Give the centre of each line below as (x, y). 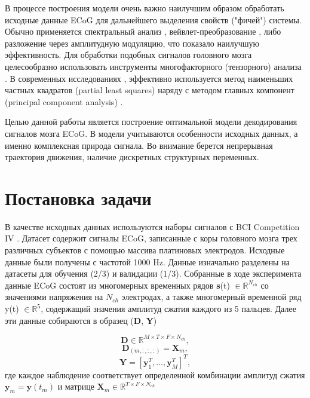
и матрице (76, 386)
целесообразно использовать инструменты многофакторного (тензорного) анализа (153, 66)
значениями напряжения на (54, 297)
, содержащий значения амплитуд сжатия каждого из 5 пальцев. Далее (168, 308)
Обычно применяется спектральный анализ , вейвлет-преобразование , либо (143, 31)
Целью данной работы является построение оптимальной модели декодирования (151, 122)
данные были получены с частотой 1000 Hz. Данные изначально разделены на (147, 261)
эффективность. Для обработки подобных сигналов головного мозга (128, 55)
